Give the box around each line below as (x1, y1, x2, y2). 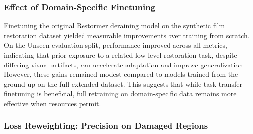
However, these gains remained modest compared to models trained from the (4, 69, 238, 79)
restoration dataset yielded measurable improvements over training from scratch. (4, 30, 250, 40)
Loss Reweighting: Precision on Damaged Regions (4, 119, 208, 132)
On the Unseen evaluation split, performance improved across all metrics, (4, 40, 227, 50)
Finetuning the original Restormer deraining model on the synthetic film (4, 20, 225, 31)
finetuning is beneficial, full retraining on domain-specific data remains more (4, 88, 237, 99)
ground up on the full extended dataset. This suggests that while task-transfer (4, 78, 243, 89)
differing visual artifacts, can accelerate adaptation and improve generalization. (4, 59, 245, 69)
